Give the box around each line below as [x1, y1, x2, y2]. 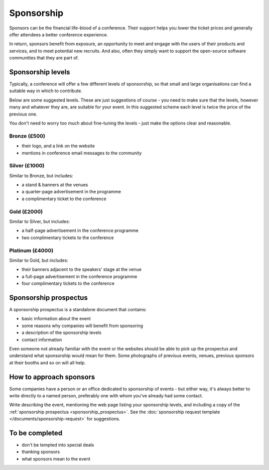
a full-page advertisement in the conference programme [21, 273, 137, 279]
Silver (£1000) [9, 162, 45, 169]
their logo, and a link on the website [21, 143, 95, 149]
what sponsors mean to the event [21, 456, 91, 462]
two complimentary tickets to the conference [21, 235, 114, 240]
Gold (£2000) [9, 208, 43, 215]
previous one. [9, 111, 37, 117]
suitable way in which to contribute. [9, 88, 82, 94]
